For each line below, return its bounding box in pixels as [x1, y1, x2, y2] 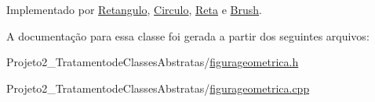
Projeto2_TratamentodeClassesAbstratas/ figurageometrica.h [6, 54, 299, 70]
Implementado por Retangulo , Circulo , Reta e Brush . [6, 2, 262, 17]
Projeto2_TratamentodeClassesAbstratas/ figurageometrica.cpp [6, 79, 310, 96]
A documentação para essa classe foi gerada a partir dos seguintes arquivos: [6, 27, 370, 44]
